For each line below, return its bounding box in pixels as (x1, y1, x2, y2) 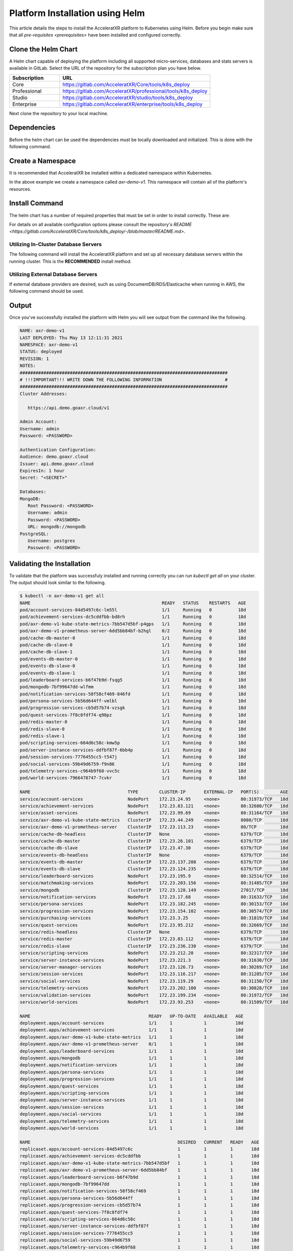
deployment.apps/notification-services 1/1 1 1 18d (19, 1062, 244, 1068)
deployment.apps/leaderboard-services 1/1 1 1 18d (19, 1048, 244, 1054)
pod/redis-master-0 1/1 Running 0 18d (19, 719, 247, 725)
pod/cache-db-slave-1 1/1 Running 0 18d (19, 649, 247, 655)
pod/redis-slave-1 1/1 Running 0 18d (19, 733, 247, 739)
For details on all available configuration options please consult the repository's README (9, 221, 192, 227)
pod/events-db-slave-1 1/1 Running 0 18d (19, 670, 247, 676)
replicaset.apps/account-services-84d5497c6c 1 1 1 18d (19, 1146, 260, 1152)
